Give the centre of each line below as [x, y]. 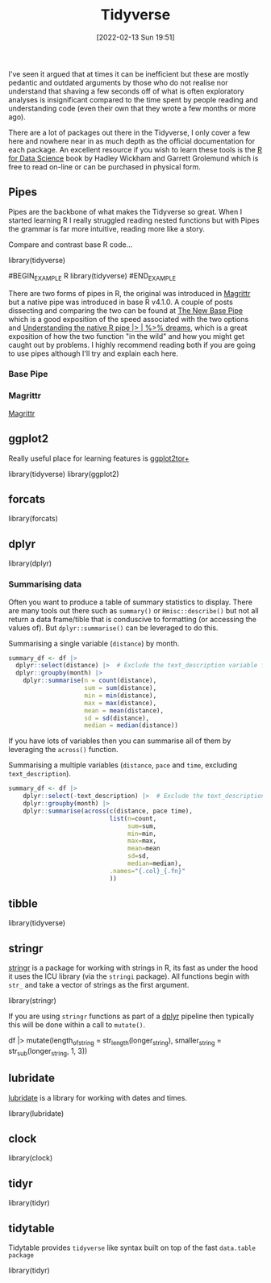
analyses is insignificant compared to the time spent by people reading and [133, 99]
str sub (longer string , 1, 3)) [48, 1052]
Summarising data [45, 584]
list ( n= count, [133, 818]
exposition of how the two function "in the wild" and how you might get [127, 336]
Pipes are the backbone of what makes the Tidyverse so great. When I [125, 211]
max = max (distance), [121, 703]
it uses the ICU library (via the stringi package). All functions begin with [129, 976]
